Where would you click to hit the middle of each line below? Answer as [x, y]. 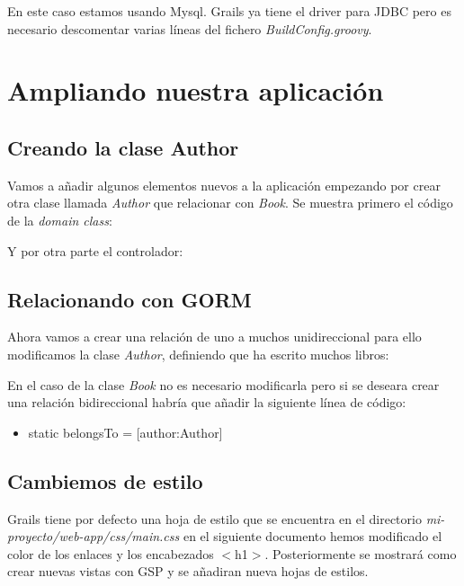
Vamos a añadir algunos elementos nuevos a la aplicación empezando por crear [224, 185]
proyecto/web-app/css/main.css [94, 536]
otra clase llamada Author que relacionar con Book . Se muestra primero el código [230, 203]
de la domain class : [60, 220]
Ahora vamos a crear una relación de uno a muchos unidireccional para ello [214, 337]
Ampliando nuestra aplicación [196, 90]
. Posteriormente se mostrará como [361, 553]
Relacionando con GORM [129, 299]
